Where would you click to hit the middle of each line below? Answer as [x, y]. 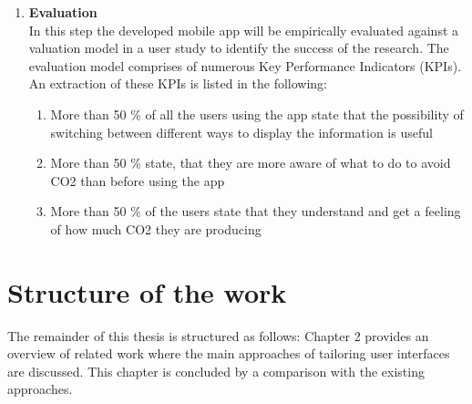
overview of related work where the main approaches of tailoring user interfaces [229, 353]
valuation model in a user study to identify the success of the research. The [239, 48]
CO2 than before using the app [138, 180]
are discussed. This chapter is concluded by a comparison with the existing [216, 371]
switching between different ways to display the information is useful [241, 132]
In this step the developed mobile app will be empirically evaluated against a [244, 30]
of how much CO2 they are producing [156, 228]
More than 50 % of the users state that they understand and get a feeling [256, 211]
